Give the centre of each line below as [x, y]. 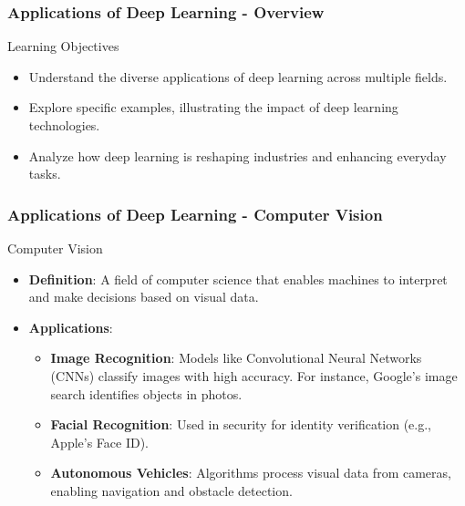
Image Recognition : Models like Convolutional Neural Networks [236, 358]
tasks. [45, 174]
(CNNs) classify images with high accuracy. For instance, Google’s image [254, 375]
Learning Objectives [63, 46]
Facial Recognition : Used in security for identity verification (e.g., [241, 424]
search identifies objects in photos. [146, 393]
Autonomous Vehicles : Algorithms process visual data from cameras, [251, 473]
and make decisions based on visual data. [144, 297]
